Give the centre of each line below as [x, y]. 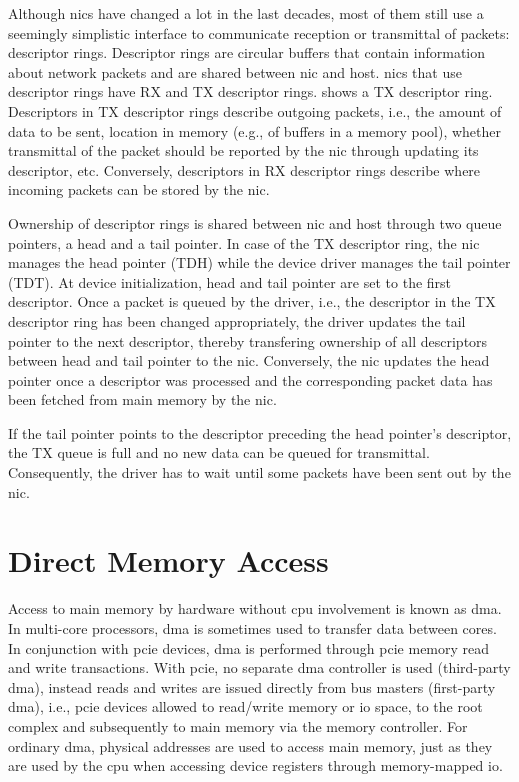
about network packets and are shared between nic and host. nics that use [235, 71]
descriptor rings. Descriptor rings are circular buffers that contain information [247, 52]
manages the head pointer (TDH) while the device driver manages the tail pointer [259, 262]
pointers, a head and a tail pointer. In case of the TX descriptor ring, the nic [244, 242]
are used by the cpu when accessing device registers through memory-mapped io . [255, 765]
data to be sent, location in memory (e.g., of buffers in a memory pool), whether [255, 130]
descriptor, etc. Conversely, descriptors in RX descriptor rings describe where [244, 169]
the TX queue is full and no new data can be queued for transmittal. [219, 452]
